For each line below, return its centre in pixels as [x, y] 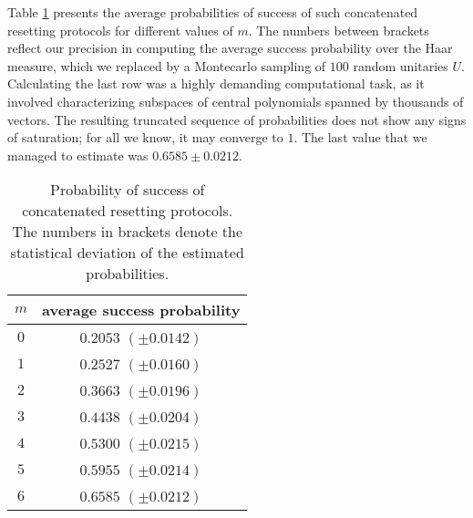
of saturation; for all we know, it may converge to [145, 137]
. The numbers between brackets [339, 30]
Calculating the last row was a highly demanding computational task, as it [216, 83]
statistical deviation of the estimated [127, 253]
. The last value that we [360, 137]
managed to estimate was [78, 155]
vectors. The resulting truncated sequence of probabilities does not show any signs [237, 119]
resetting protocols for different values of [120, 30]
